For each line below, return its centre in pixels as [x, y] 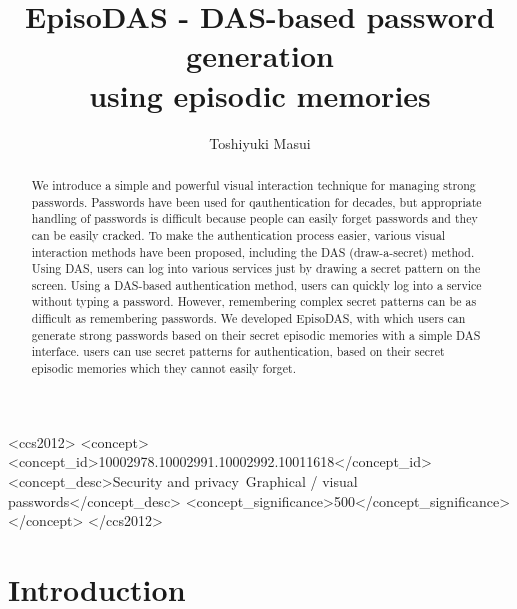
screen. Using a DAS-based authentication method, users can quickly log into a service [256, 284]
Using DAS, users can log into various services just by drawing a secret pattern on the [256, 268]
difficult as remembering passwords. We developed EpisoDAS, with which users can [248, 318]
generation [260, 55]
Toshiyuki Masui [260, 142]
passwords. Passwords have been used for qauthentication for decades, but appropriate [256, 201]
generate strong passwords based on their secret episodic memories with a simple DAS [256, 334]
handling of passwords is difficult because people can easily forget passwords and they [254, 218]
